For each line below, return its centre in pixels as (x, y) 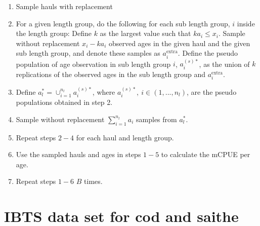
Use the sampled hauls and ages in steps (78, 154)
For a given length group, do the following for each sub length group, (123, 23)
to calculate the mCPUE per (206, 154)
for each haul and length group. (125, 137)
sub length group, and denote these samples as (88, 53)
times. (93, 181)
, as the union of (224, 64)
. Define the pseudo (208, 53)
